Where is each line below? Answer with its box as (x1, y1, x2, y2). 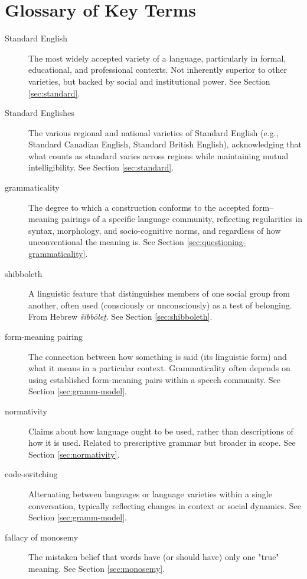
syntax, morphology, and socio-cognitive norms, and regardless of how (28, 224, 281, 236)
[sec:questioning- (187, 236, 246, 248)
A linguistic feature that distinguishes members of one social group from (28, 287, 290, 300)
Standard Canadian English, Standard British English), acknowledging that (28, 138, 302, 150)
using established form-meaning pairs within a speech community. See (28, 373, 281, 385)
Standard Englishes (5, 107, 74, 119)
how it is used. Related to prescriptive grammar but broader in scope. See (28, 436, 296, 449)
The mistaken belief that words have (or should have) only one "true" (28, 551, 279, 563)
